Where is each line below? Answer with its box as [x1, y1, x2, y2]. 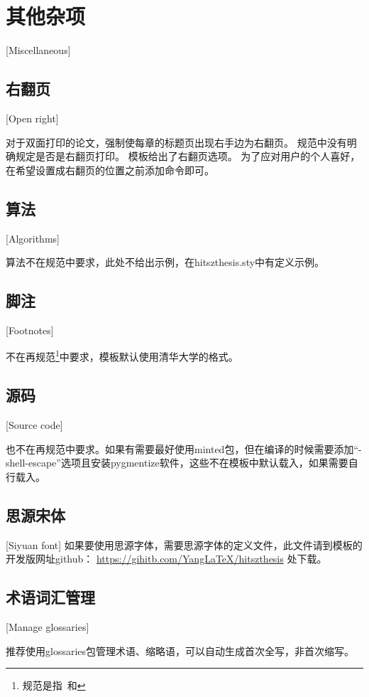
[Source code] [6, 417, 63, 432]
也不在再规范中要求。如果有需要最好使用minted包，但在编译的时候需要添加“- [6, 441, 362, 456]
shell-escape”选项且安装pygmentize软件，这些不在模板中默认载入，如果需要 [6, 455, 348, 470]
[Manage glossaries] [6, 619, 89, 634]
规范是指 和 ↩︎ [22, 678, 86, 693]
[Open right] [6, 110, 59, 125]
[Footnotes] [6, 322, 54, 337]
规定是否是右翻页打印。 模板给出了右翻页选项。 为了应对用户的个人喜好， [15, 149, 360, 164]
